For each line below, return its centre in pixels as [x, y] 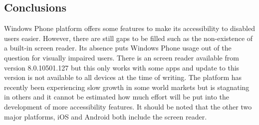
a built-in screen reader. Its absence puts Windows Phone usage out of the [118, 48]
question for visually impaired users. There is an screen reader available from [122, 57]
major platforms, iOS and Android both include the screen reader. [106, 116]
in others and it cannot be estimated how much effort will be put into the [117, 97]
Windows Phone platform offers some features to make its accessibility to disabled [129, 28]
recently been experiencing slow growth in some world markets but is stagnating [127, 87]
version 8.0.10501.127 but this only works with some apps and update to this [122, 67]
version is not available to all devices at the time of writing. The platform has [123, 77]
